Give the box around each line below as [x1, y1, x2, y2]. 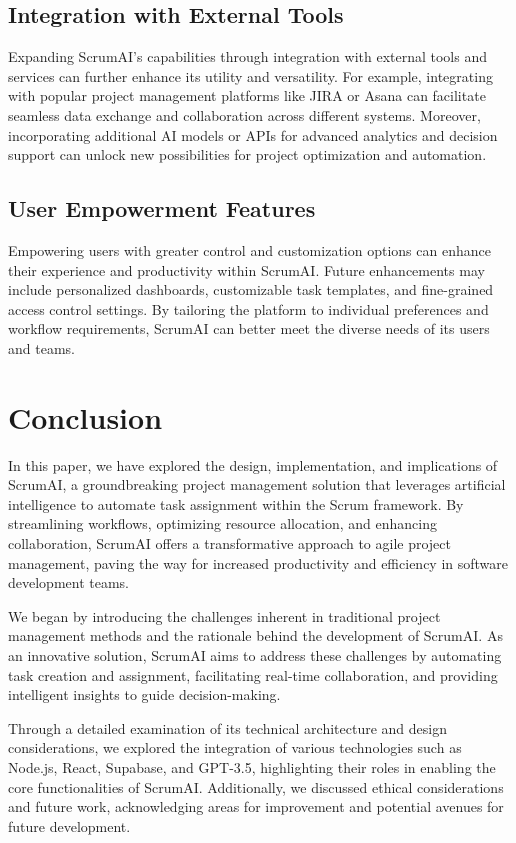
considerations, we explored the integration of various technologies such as [8, 737, 462, 758]
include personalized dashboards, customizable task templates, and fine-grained [8, 279, 494, 300]
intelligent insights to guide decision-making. [8, 684, 281, 705]
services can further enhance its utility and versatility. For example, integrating [8, 65, 493, 86]
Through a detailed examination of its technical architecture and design [8, 717, 447, 738]
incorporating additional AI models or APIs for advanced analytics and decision [8, 124, 498, 145]
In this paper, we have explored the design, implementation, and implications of [8, 454, 498, 475]
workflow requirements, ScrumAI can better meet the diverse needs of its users [8, 318, 490, 339]
